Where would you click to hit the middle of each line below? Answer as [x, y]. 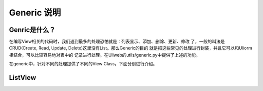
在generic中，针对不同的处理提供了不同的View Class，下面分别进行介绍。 [83, 64]
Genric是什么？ [32, 30]
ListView [23, 78]
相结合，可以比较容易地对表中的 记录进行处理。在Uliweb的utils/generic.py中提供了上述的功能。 [105, 55]
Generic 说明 [35, 13]
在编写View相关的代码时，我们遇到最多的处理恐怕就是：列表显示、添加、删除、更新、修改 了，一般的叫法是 [117, 42]
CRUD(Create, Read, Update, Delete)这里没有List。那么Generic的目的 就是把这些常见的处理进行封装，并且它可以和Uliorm [131, 48]
